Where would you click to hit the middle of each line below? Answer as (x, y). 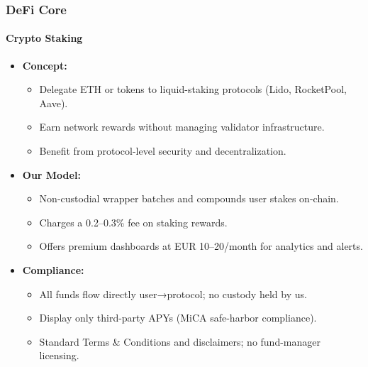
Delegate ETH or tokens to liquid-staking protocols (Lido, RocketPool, (193, 89)
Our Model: (51, 174)
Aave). (54, 103)
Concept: (45, 65)
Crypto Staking (44, 38)
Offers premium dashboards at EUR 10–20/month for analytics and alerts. (201, 246)
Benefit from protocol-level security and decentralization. (163, 151)
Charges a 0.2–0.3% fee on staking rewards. (133, 222)
